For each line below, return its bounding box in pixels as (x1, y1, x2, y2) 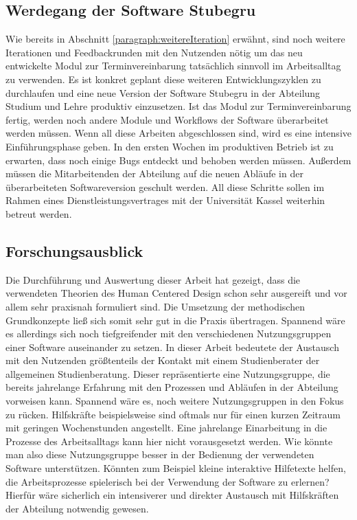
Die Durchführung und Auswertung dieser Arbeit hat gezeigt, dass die (5, 272, 301, 286)
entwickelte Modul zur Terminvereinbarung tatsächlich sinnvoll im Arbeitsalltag (5, 58, 341, 73)
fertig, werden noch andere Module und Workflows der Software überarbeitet (5, 112, 329, 126)
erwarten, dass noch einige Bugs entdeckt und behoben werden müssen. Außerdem (5, 152, 352, 167)
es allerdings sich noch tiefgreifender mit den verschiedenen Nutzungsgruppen (5, 326, 332, 341)
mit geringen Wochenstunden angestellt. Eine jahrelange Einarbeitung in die (5, 420, 327, 435)
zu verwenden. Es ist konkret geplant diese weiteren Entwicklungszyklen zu (5, 71, 321, 86)
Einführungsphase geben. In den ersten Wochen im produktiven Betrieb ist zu (5, 139, 334, 153)
